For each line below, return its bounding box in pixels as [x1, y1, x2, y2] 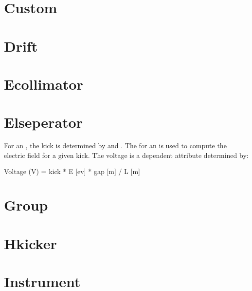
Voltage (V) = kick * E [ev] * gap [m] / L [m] [4, 166, 140, 176]
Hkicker [4, 233, 57, 253]
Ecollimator [4, 74, 83, 94]
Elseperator [4, 112, 83, 132]
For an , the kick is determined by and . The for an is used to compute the [4, 140, 227, 151]
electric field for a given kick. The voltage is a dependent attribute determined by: [4, 150, 249, 160]
